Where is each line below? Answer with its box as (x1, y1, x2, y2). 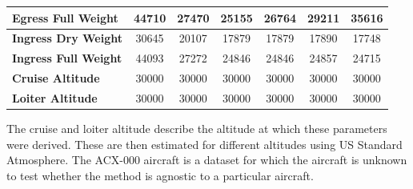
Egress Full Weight (12, 9, 118, 26)
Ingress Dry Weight (12, 30, 122, 46)
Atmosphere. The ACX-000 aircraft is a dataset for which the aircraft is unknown (6, 151, 407, 168)
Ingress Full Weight (12, 50, 122, 66)
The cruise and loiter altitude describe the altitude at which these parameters (6, 119, 387, 136)
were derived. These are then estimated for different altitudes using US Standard (6, 135, 403, 152)
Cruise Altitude (12, 70, 100, 86)
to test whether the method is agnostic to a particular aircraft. (6, 167, 314, 183)
